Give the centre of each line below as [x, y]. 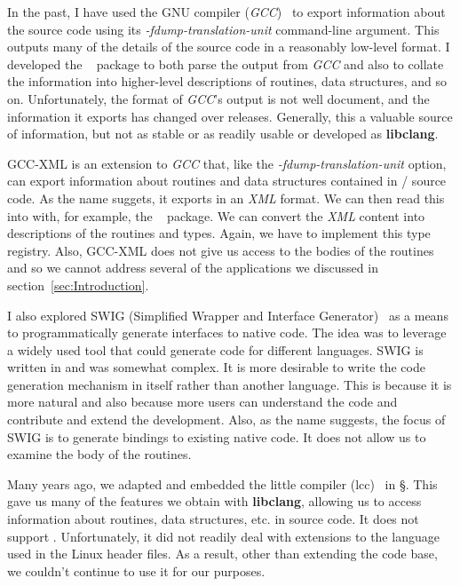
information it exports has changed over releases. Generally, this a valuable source [230, 116]
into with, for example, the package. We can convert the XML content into [216, 215]
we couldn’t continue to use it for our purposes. [136, 570]
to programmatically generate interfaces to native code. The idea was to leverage [227, 333]
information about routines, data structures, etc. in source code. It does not [213, 519]
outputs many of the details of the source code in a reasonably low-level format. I [229, 47]
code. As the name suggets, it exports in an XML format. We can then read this [226, 198]
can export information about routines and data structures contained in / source [227, 181]
